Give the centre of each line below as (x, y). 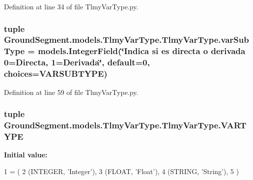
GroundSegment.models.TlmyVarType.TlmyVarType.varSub (126, 40)
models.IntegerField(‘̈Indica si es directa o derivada (142, 51)
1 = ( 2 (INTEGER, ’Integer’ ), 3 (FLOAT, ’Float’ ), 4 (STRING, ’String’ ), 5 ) (122, 171)
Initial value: (26, 155)
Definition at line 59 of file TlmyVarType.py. (71, 92)
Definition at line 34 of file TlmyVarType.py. (71, 6)
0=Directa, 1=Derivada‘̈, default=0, (77, 62)
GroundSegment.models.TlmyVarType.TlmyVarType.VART (125, 125)
